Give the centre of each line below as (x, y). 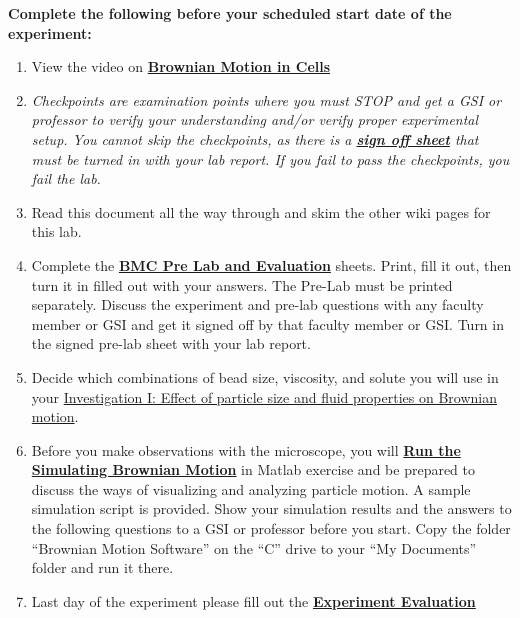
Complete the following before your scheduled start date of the (230, 13)
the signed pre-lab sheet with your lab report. (171, 343)
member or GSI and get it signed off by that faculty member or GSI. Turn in (267, 323)
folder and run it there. (102, 567)
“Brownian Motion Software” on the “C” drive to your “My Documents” (254, 547)
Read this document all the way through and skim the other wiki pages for (261, 211)
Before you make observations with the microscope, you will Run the (246, 449)
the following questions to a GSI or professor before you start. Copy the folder (271, 528)
